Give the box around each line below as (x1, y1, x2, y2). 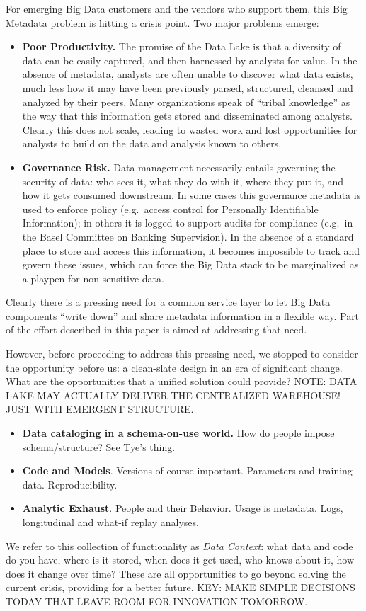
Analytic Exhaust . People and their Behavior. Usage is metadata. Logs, (22, 501, 343, 515)
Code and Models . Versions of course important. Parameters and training (22, 463, 353, 478)
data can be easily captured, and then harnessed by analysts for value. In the (22, 52, 358, 67)
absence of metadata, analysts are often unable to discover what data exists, (22, 67, 353, 81)
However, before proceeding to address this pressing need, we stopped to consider (6, 346, 358, 361)
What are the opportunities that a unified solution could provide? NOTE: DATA (6, 374, 358, 389)
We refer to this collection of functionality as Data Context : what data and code (6, 538, 353, 553)
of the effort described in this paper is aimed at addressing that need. (6, 322, 307, 337)
